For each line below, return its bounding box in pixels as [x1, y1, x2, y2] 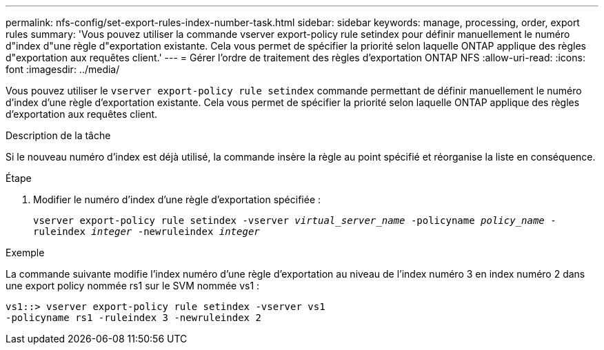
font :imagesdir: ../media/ [6, 63, 120, 75]
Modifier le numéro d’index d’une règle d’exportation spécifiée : [33, 194, 321, 205]
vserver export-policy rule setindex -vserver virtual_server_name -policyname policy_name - [33, 215, 556, 226]
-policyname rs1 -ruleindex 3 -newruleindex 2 [6, 312, 261, 323]
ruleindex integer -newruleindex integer [33, 226, 260, 237]
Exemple [6, 247, 45, 258]
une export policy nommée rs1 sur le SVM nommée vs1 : [6, 280, 260, 291]
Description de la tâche [6, 130, 111, 141]
